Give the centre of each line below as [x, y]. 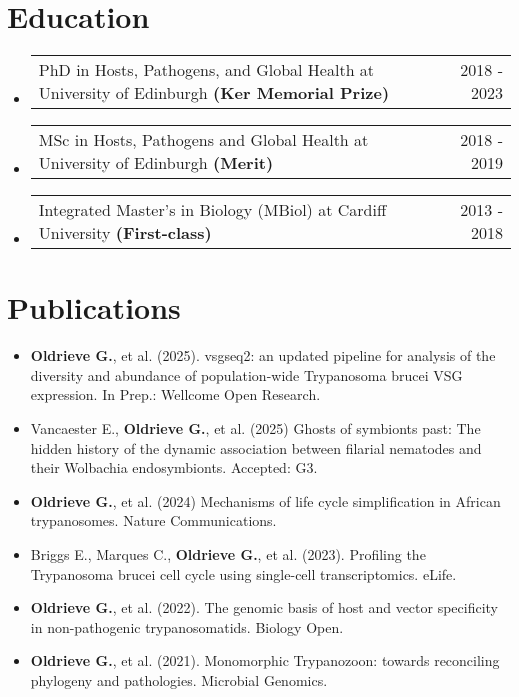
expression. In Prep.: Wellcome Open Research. [175, 394]
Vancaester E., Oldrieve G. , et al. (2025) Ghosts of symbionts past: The [255, 428]
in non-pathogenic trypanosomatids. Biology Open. [187, 626]
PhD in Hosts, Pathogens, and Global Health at [206, 70]
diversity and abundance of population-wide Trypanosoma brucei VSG [246, 374]
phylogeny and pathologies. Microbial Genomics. [179, 679]
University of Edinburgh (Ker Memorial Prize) [214, 93]
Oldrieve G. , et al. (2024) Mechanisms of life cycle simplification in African [265, 500]
